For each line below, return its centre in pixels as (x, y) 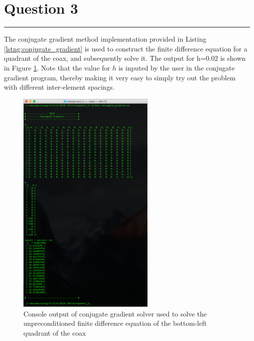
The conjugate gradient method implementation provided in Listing (105, 39)
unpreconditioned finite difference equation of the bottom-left (115, 323)
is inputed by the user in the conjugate (177, 67)
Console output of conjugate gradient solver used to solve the (115, 313)
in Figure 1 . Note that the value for (57, 67)
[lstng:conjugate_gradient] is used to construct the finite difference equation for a (126, 48)
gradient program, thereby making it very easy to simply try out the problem (120, 77)
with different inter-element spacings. (59, 87)
